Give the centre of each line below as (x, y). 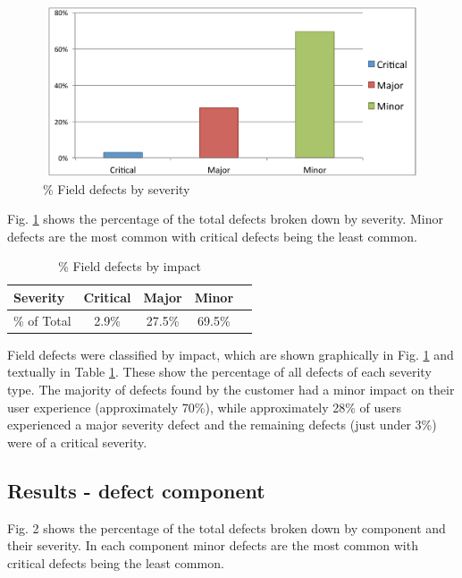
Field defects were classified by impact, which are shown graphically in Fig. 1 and (231, 354)
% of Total (42, 320)
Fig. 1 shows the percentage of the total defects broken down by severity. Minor (225, 219)
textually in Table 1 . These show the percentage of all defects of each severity (219, 372)
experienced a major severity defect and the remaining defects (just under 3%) (222, 425)
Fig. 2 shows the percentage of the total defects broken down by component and (227, 527)
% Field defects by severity (117, 188)
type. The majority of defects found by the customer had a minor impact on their (231, 390)
